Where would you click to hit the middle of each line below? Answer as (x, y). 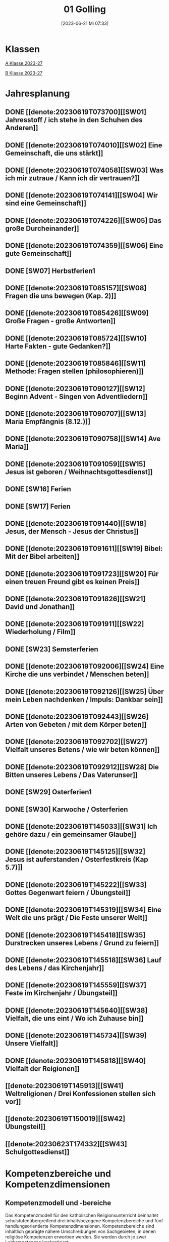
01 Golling (85, 9)
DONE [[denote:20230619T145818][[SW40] (76, 1060)
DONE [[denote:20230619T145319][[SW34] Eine (83, 910)
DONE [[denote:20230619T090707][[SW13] (76, 414)
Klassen (23, 49)
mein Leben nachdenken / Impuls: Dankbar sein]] (84, 699)
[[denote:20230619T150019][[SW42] (65, 1119)
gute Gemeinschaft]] (39, 254)
